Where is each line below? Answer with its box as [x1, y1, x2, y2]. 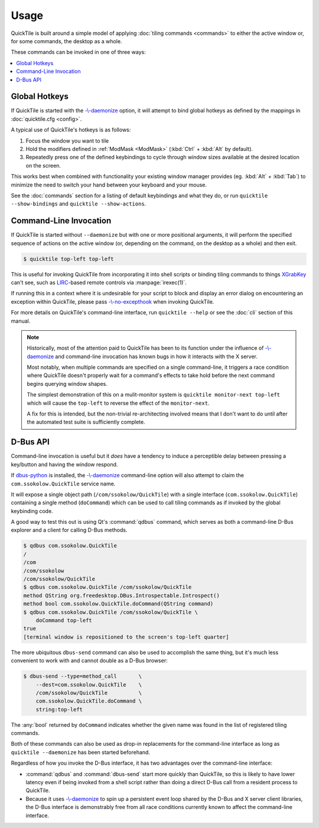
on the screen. [25, 162, 61, 169]
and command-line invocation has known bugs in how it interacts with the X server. [55, 353, 258, 360]
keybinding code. [11, 507, 53, 514]
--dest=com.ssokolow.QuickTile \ [35, 681, 142, 688]
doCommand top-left [35, 617, 93, 624]
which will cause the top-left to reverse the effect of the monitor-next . [27, 399, 210, 407]
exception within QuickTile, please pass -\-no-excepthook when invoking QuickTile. [11, 298, 214, 305]
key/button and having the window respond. [11, 460, 118, 468]
